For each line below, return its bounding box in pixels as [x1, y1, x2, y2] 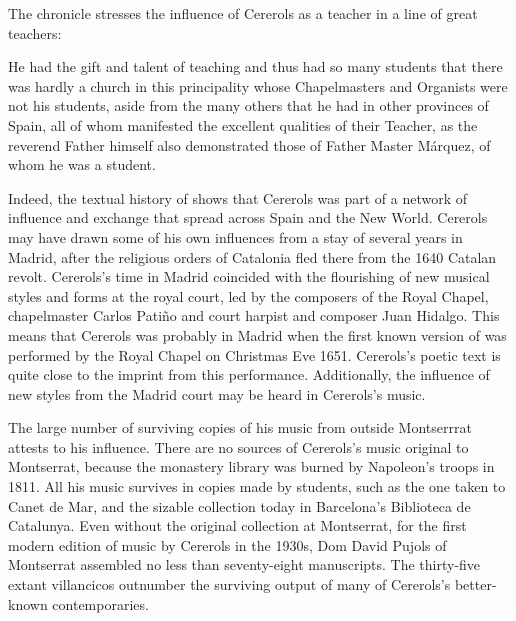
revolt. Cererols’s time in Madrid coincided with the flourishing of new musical [8, 266, 490, 287]
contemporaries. [52, 593, 149, 614]
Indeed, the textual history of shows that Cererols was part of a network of [8, 187, 468, 208]
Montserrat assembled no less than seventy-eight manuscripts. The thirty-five [8, 554, 481, 575]
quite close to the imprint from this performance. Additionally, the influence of [8, 364, 490, 385]
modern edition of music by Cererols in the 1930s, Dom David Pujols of [8, 534, 447, 555]
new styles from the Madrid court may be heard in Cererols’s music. [8, 383, 426, 404]
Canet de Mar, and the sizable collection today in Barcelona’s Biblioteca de [8, 495, 471, 516]
